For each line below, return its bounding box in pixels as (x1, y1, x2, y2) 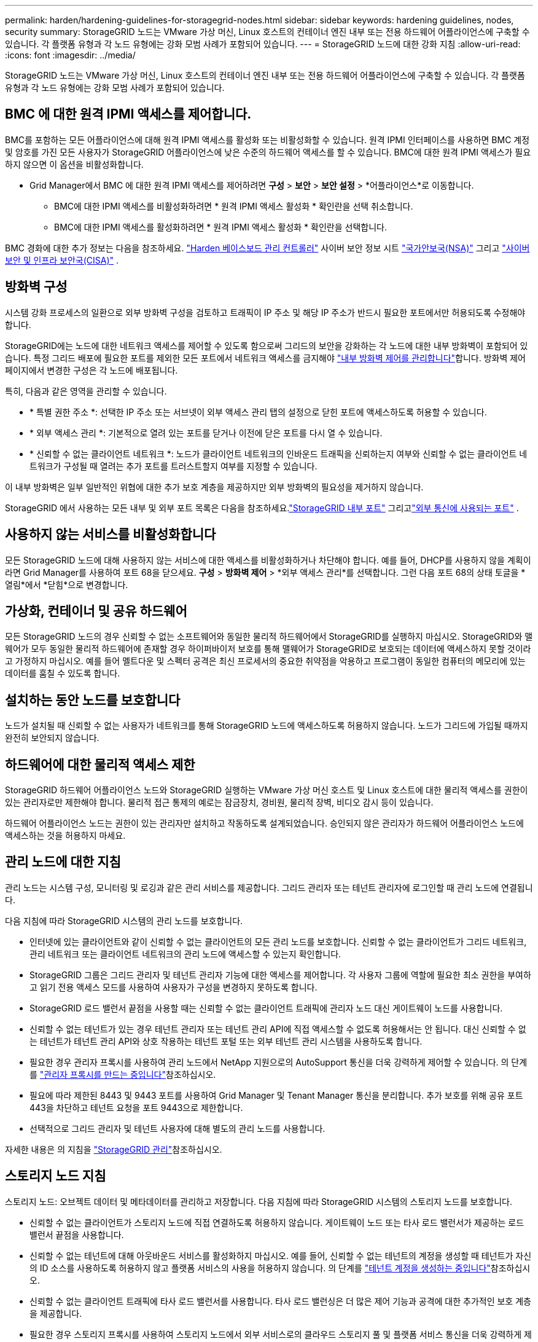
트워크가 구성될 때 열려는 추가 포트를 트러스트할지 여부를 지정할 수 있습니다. (29, 460, 318, 471)
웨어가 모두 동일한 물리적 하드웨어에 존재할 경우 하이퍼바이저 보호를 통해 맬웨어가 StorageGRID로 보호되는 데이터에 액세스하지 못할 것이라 (5, 643, 531, 654)
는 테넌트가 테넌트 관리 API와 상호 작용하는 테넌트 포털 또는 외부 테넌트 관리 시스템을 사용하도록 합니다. (29, 1035, 423, 1046)
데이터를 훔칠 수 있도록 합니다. (5, 668, 120, 679)
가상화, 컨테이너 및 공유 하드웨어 (5, 603, 187, 619)
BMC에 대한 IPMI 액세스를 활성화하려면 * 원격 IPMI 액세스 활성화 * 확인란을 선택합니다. (54, 221, 387, 232)
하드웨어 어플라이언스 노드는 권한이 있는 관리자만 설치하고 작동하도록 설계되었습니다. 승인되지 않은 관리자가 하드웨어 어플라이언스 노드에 (5, 818, 524, 829)
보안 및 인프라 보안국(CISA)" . (5, 254, 119, 265)
